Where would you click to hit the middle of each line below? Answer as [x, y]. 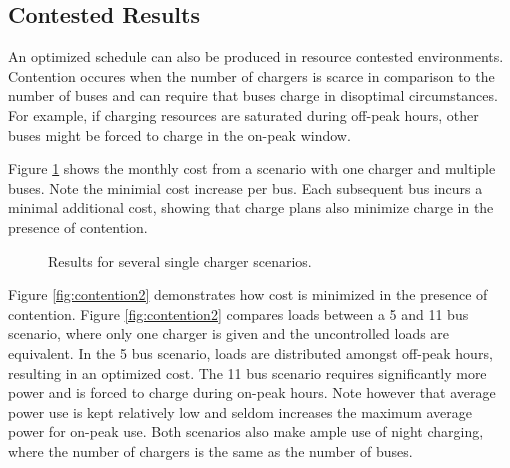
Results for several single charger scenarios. [180, 260]
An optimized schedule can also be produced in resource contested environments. [256, 56]
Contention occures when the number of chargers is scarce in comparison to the [251, 75]
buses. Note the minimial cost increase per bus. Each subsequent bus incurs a [245, 187]
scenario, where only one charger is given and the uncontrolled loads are [229, 333]
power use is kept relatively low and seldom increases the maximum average [240, 411]
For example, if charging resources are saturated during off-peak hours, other [243, 114]
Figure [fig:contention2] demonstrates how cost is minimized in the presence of [248, 294]
